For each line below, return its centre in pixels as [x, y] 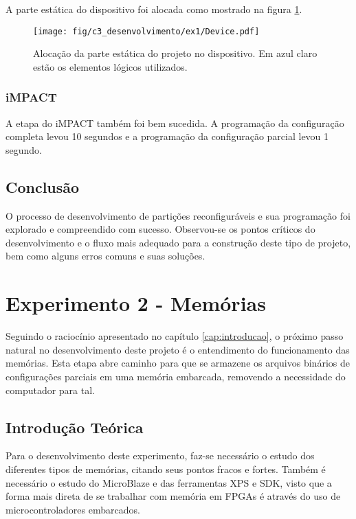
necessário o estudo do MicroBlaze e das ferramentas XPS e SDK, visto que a [169, 482]
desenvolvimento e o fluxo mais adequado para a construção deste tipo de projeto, [178, 242]
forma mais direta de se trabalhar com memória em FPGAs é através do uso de [173, 496]
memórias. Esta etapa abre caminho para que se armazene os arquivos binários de [178, 363]
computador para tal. [50, 390]
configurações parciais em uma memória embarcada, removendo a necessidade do [176, 376]
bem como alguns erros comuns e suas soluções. [105, 256]
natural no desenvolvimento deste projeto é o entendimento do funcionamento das [178, 349]
